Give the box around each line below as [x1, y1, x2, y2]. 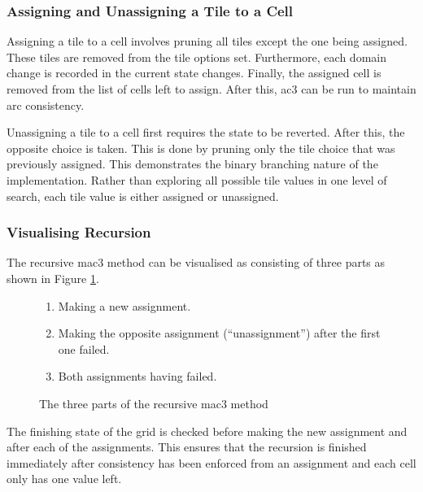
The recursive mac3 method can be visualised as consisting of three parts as [7, 254, 386, 271]
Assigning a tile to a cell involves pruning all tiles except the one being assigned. [7, 33, 408, 50]
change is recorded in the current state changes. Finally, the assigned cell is [7, 64, 382, 81]
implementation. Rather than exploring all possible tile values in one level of [7, 171, 387, 188]
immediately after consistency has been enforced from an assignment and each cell [7, 454, 416, 471]
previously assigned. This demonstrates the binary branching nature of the [7, 155, 378, 172]
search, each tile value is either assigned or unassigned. [7, 187, 279, 204]
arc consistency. [7, 96, 85, 113]
